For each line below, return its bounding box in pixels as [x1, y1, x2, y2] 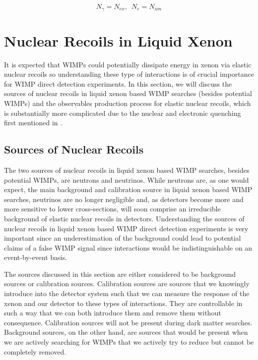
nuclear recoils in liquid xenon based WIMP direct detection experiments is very [4, 223, 249, 233]
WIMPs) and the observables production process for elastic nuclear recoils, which [4, 98, 251, 108]
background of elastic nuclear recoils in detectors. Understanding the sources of [4, 213, 245, 223]
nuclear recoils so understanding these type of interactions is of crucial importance [4, 69, 254, 79]
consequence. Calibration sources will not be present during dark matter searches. [4, 317, 253, 327]
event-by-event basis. [4, 252, 67, 262]
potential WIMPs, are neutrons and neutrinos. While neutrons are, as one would [4, 174, 249, 185]
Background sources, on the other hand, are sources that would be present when [4, 327, 248, 337]
